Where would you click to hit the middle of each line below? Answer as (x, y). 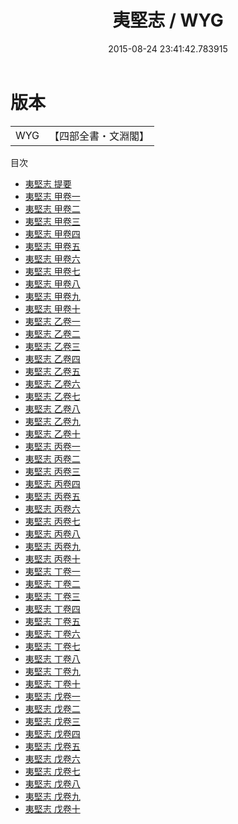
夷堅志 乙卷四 (52, 358)
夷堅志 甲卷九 (52, 296)
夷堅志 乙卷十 (52, 433)
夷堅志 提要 (48, 183)
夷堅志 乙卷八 (52, 408)
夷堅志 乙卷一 (52, 321)
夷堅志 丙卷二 (52, 458)
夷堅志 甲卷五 (52, 246)
